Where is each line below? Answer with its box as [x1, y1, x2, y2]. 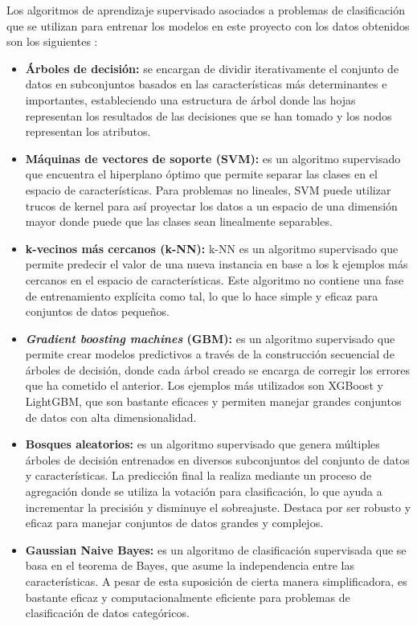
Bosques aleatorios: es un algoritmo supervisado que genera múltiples [25, 436, 380, 452]
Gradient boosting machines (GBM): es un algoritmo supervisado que [25, 329, 395, 346]
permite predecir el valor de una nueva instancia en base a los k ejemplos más [25, 256, 408, 272]
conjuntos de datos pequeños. [25, 303, 170, 320]
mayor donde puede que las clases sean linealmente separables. [25, 213, 333, 230]
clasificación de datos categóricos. [25, 604, 190, 621]
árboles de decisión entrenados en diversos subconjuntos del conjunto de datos [25, 451, 410, 468]
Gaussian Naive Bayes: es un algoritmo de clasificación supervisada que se [25, 541, 407, 558]
